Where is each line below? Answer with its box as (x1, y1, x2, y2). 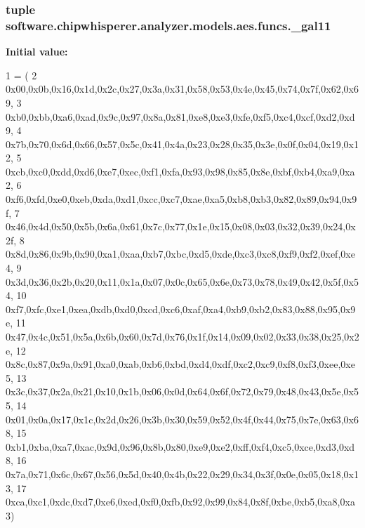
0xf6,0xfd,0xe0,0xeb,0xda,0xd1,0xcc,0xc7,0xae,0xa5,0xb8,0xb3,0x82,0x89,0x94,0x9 (6, 192, 357, 206)
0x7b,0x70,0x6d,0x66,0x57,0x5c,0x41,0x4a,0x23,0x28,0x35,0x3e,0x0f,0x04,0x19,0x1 (6, 136, 359, 151)
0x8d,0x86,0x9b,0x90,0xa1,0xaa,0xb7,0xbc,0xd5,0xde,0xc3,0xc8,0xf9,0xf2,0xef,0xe (6, 246, 355, 261)
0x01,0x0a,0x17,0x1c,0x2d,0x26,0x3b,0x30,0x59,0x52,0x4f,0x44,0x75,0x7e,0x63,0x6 (6, 411, 359, 426)
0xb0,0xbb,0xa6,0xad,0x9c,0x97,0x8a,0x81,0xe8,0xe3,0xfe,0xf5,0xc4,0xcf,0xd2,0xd (6, 109, 355, 124)
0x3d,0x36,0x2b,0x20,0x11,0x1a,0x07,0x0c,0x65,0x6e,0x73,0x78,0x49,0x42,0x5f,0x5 (6, 274, 359, 289)
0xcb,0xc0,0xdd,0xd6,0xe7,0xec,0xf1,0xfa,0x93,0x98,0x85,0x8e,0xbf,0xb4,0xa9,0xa (6, 164, 355, 178)
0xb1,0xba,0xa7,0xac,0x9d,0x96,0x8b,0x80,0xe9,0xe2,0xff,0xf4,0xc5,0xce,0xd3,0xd (6, 439, 355, 454)
